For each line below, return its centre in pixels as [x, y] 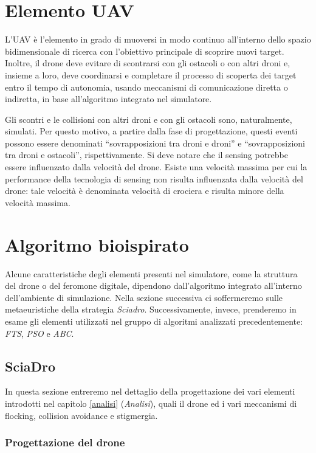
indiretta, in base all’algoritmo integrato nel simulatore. [108, 99]
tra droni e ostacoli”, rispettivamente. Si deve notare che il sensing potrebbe [146, 155]
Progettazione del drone [65, 442]
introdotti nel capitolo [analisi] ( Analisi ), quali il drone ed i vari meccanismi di [151, 403]
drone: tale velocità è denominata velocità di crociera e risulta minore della [145, 191]
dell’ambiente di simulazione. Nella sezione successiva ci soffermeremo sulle [144, 297]
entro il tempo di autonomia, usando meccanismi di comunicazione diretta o [146, 87]
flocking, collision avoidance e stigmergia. [81, 415]
